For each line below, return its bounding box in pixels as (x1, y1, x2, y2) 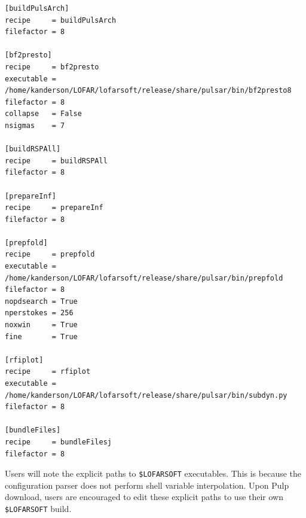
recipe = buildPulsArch (5, 16, 117, 25)
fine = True (5, 332, 78, 341)
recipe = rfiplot (5, 367, 91, 376)
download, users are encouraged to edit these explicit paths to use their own (5, 490, 284, 503)
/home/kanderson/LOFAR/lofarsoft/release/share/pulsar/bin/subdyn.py (5, 391, 287, 400)
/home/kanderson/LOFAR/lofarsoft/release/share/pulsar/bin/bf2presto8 (5, 86, 292, 95)
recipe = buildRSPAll (5, 156, 108, 165)
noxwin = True (5, 321, 78, 330)
